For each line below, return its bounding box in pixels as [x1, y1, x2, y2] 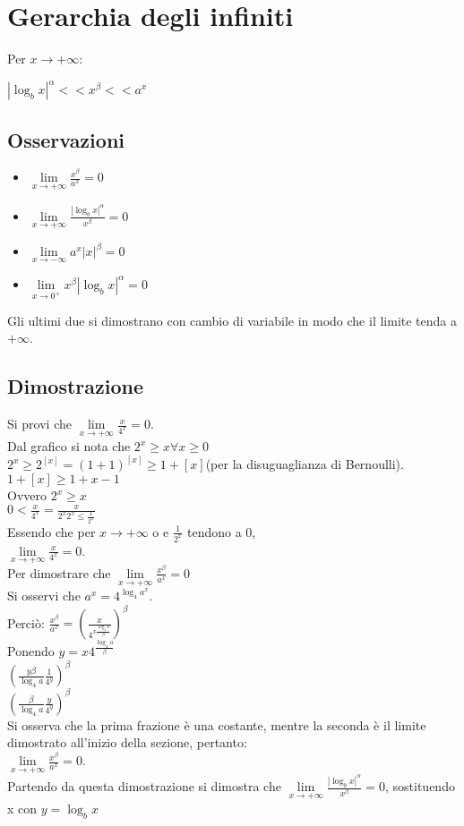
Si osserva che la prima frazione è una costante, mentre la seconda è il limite [7, 715, 426, 734]
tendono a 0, [187, 522, 256, 541]
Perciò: [7, 613, 45, 632]
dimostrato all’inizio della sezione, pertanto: [7, 733, 247, 752]
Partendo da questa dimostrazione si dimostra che [7, 777, 281, 796]
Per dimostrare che [7, 563, 111, 582]
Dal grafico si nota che [7, 437, 131, 456]
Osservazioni [7, 125, 125, 153]
